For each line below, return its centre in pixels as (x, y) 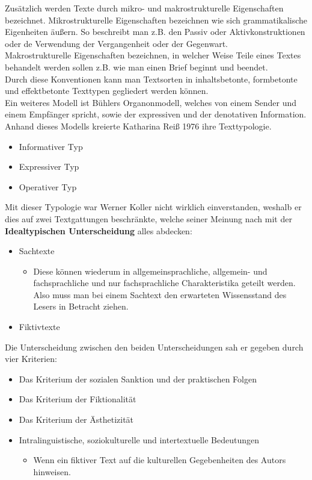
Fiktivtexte (39, 327)
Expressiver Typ (49, 167)
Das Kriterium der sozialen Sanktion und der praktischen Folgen (138, 379)
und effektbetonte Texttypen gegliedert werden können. (107, 91)
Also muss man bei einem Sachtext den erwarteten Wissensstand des (160, 294)
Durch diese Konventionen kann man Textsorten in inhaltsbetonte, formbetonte (151, 79)
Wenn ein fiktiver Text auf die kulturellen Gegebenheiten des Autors (160, 460)
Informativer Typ (51, 146)
